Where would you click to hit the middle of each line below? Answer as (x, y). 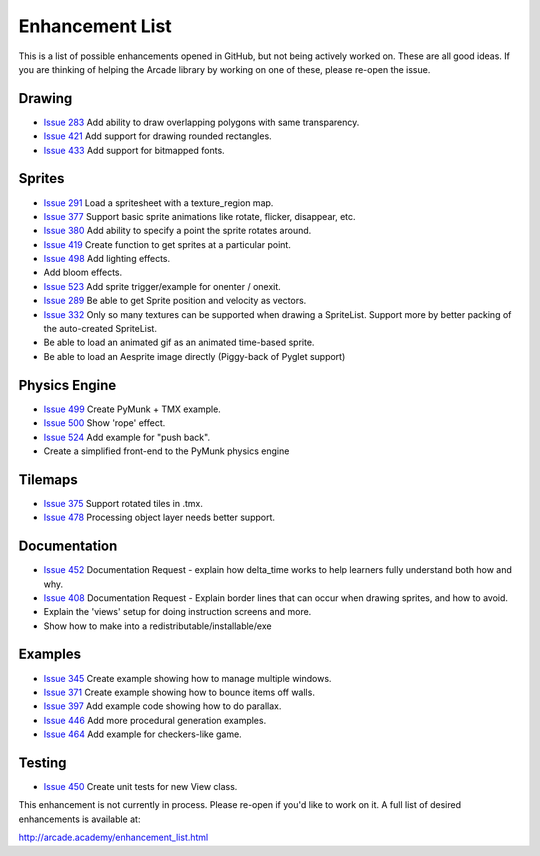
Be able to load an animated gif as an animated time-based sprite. (179, 342)
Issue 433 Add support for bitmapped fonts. (134, 150)
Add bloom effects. (83, 272)
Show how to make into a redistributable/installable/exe (157, 626)
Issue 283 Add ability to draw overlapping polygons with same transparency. (201, 122)
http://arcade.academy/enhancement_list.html (113, 837)
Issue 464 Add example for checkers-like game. (142, 734)
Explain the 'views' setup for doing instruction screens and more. (177, 612)
